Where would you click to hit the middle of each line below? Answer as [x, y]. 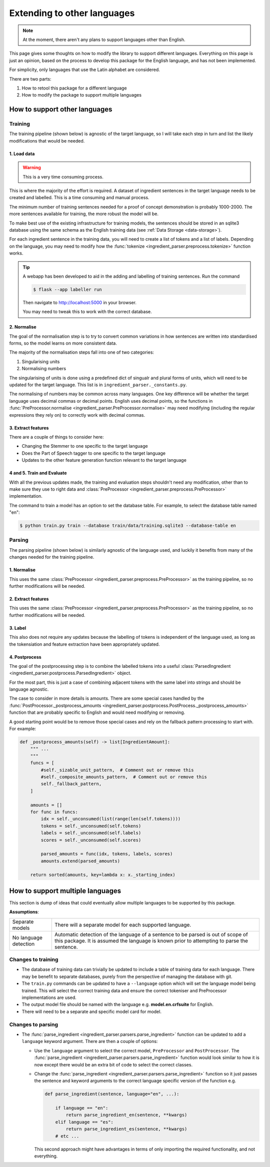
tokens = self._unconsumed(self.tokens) [91, 826]
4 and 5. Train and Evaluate [38, 473]
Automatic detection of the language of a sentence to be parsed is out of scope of [151, 934]
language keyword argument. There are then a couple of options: [90, 1041]
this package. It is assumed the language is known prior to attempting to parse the [151, 940]
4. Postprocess [25, 657]
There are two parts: [30, 79]
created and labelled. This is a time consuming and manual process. [79, 198]
